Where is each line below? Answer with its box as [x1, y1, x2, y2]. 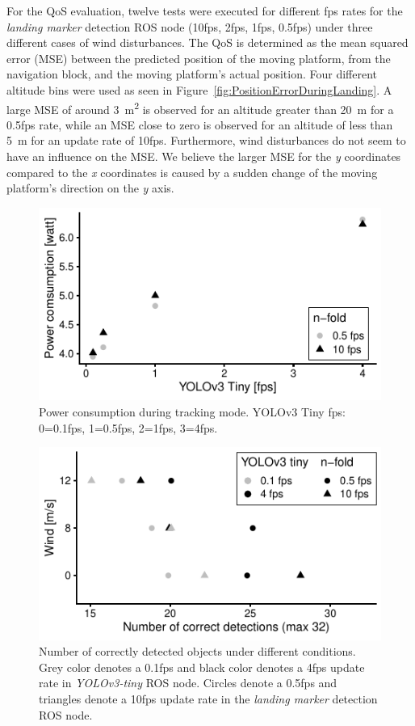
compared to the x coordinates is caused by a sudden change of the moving [6, 163, 378, 180]
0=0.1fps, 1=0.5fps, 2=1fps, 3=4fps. [39, 419, 218, 436]
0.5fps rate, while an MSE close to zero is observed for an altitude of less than [6, 116, 393, 133]
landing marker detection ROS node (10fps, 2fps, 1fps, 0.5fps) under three [6, 18, 373, 35]
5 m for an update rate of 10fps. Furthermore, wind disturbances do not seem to [6, 132, 406, 149]
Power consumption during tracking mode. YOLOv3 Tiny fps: [39, 403, 346, 420]
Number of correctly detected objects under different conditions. [39, 643, 356, 660]
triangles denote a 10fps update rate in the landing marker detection [39, 690, 378, 707]
